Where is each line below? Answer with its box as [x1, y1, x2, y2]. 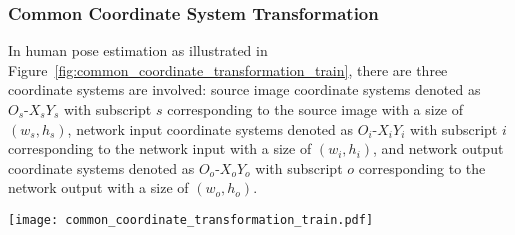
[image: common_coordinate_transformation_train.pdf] [8, 212, 374, 227]
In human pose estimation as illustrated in [8, 40, 268, 61]
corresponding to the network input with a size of [8, 138, 312, 159]
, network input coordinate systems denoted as [67, 118, 354, 139]
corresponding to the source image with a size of [167, 99, 464, 119]
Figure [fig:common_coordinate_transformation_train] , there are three [8, 59, 448, 80]
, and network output [373, 138, 504, 159]
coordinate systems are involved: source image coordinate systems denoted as [8, 79, 481, 100]
